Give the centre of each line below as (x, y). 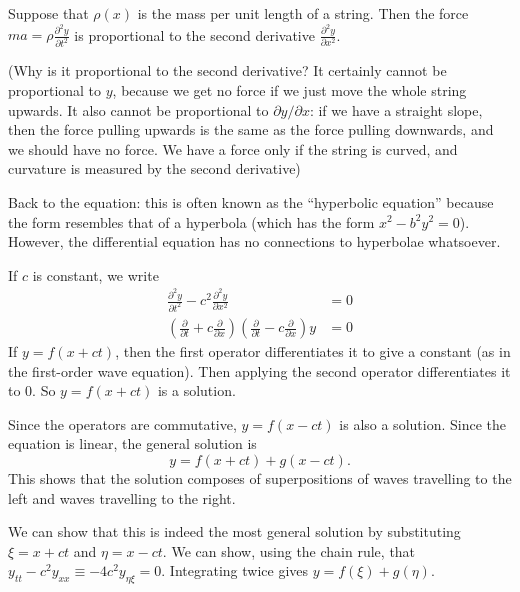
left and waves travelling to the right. (122, 497)
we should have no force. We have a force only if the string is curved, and (233, 148)
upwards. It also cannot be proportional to (138, 109)
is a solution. (196, 390)
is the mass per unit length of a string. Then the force (303, 13)
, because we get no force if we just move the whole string (289, 89)
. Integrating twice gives (235, 570)
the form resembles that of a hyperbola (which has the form (191, 221)
